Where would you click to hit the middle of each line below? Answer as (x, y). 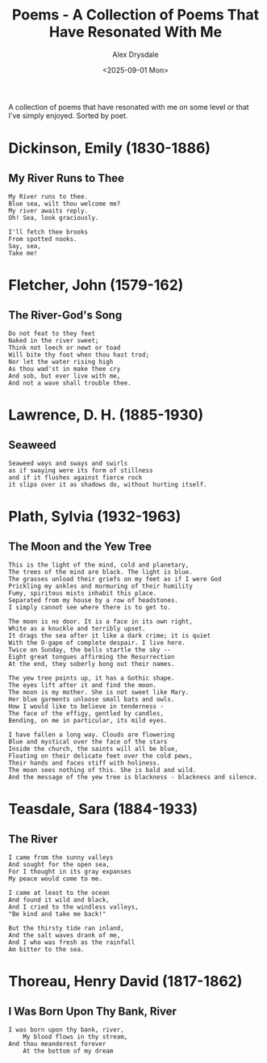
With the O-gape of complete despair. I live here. (97, 643)
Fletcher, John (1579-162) (96, 285)
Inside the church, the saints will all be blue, (94, 749)
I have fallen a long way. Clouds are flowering (92, 734)
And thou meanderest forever (57, 1044)
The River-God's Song (65, 315)
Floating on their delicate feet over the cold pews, (101, 756)
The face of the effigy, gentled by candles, (86, 713)
